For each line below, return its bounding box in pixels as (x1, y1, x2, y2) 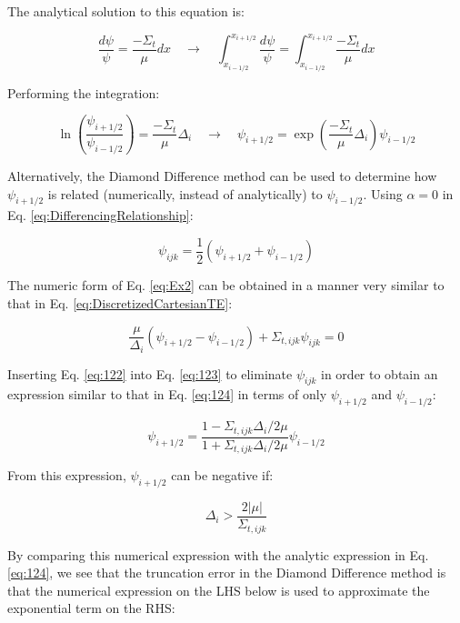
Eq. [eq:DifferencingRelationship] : (7, 206, 194, 225)
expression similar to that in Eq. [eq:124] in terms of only (7, 385, 327, 404)
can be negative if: (171, 466, 274, 485)
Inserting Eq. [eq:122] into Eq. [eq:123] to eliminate (7, 364, 293, 383)
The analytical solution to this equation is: (7, 2, 245, 20)
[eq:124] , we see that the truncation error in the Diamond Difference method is (7, 563, 446, 582)
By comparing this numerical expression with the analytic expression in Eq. (7, 545, 429, 564)
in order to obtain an (321, 364, 438, 383)
